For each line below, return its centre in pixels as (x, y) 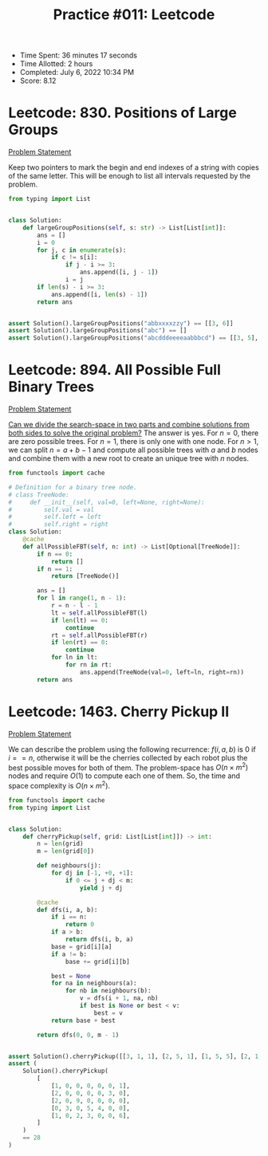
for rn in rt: (89, 665)
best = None (71, 976)
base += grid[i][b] (97, 961)
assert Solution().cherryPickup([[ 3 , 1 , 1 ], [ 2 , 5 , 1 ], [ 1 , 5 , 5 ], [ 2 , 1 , (135, 1056)
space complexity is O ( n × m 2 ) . (59, 785)
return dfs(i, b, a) (99, 940)
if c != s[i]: (74, 258)
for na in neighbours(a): (94, 983)
